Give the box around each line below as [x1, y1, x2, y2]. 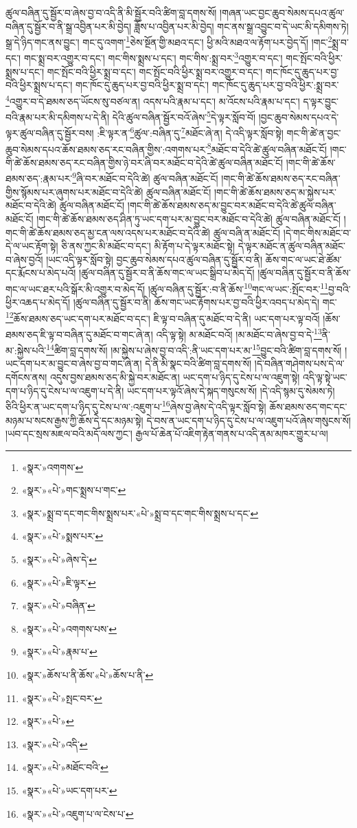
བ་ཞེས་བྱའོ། [5, 252, 43, 266]
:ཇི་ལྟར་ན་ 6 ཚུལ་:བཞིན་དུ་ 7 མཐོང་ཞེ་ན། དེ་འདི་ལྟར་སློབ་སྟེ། [97, 124, 284, 140]
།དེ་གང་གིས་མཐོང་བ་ [283, 225, 352, 239]
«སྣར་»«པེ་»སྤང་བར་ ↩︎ [21, 690, 102, 705]
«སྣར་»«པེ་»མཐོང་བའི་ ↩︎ [21, 760, 108, 774]
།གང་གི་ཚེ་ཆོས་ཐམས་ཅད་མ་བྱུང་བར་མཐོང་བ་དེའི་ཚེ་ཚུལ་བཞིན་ [127, 198, 336, 213]
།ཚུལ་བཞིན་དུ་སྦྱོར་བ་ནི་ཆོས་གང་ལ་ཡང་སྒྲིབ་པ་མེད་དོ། [79, 265, 255, 280]
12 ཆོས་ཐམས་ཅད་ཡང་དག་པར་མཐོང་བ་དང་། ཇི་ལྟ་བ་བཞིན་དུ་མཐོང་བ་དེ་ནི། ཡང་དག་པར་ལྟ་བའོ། [5, 309, 320, 325]
